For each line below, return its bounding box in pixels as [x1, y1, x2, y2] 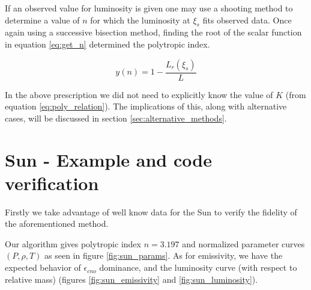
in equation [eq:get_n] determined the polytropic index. [5, 37, 210, 50]
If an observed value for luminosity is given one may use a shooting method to [5, 2, 293, 14]
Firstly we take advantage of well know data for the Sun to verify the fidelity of [5, 205, 297, 218]
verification [5, 170, 99, 195]
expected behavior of [5, 261, 81, 274]
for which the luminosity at [90, 13, 190, 26]
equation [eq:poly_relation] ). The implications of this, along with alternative [5, 100, 287, 113]
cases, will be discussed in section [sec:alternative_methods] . [5, 111, 227, 124]
